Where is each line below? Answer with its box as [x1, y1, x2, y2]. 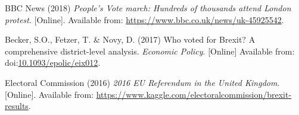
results [5, 100, 29, 112]
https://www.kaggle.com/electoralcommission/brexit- [96, 88, 292, 100]
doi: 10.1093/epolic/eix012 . [5, 56, 101, 69]
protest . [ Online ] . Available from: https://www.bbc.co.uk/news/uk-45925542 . [5, 13, 284, 25]
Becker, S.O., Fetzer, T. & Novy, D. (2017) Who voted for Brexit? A [5, 33, 256, 46]
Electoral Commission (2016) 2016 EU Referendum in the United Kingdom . [5, 76, 280, 88]
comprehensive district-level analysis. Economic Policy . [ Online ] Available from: [5, 44, 295, 57]
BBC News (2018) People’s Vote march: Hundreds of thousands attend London [5, 2, 291, 14]
